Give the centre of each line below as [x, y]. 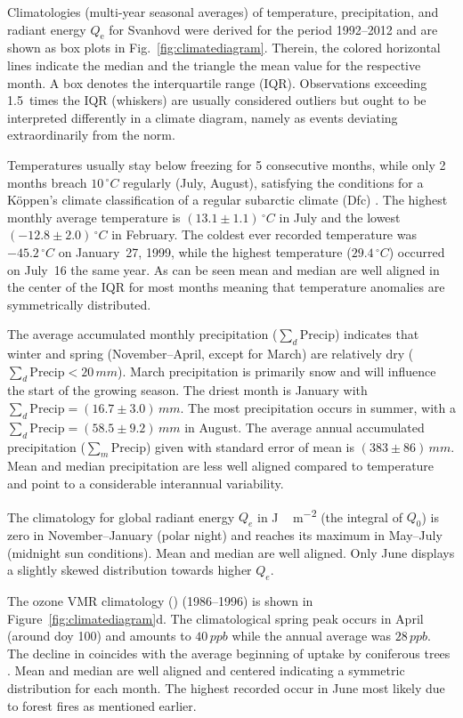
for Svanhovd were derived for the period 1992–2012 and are [273, 29]
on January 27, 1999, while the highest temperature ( [205, 251]
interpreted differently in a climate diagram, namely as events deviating [203, 117]
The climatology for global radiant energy [121, 516]
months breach [47, 182]
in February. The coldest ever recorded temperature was [264, 234]
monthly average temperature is [94, 217]
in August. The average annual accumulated [305, 427]
